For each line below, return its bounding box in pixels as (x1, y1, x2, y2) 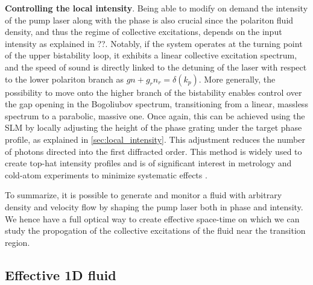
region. (5, 236, 30, 248)
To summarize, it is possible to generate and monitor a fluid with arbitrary (5, 189, 282, 201)
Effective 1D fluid (5, 265, 116, 284)
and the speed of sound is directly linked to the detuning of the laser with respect (5, 60, 307, 73)
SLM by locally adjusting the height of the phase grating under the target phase (5, 121, 302, 134)
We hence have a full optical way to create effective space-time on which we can (5, 212, 300, 225)
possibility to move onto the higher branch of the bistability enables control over (5, 86, 302, 98)
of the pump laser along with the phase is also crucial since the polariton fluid (5, 13, 294, 26)
